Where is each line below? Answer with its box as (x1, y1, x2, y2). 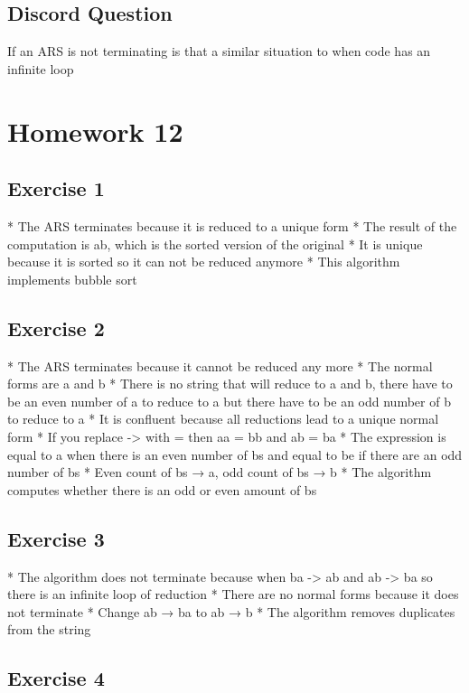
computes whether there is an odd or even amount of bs (7, 480, 317, 499)
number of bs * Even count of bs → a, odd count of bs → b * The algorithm (7, 463, 432, 482)
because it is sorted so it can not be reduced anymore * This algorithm (7, 252, 400, 271)
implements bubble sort (7, 269, 137, 288)
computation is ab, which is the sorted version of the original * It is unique (7, 234, 423, 253)
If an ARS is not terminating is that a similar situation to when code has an (7, 42, 431, 61)
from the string (7, 620, 91, 639)
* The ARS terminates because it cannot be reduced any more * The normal (7, 356, 433, 375)
